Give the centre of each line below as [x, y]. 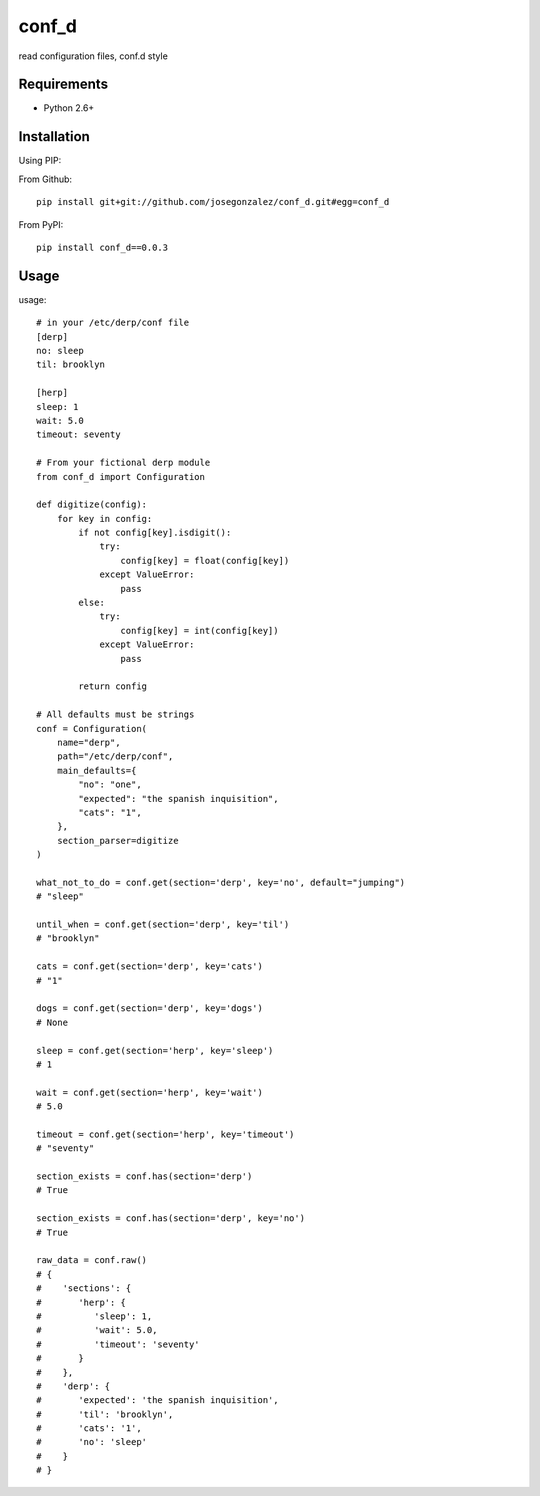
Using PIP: [40, 161]
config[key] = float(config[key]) [205, 560]
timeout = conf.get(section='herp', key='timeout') [165, 1134]
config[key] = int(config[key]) [199, 630]
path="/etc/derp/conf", [115, 756]
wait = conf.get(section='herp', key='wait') [150, 1092]
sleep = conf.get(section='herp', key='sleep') [155, 1050]
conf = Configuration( [92, 728]
